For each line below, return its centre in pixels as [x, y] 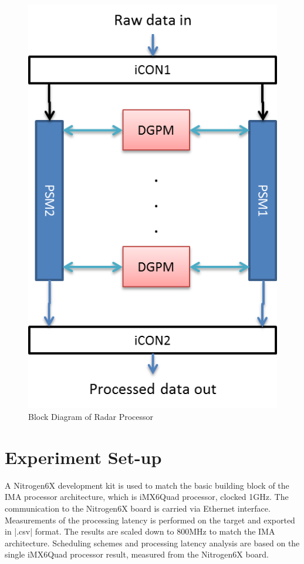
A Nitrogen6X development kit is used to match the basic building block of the [147, 485]
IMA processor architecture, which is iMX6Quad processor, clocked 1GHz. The [147, 497]
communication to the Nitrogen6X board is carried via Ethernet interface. [138, 508]
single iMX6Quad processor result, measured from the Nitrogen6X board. [137, 554]
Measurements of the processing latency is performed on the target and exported [150, 520]
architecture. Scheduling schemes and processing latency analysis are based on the [152, 543]
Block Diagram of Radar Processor [91, 417]
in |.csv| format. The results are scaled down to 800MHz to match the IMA [140, 531]
